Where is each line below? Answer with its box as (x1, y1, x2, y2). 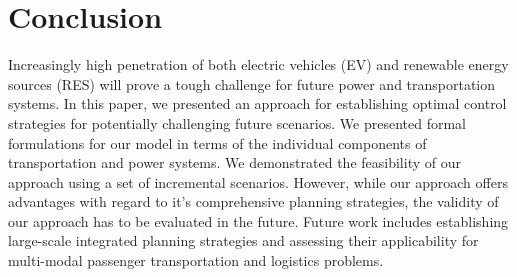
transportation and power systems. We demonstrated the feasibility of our (8, 152, 461, 173)
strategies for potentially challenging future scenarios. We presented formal (8, 112, 466, 133)
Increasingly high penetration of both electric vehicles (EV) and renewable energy (8, 54, 509, 75)
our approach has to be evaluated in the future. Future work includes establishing (8, 210, 509, 231)
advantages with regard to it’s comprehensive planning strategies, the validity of (8, 191, 499, 212)
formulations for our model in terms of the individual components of (8, 132, 427, 153)
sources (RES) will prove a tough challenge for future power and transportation (8, 73, 496, 94)
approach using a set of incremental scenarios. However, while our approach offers (8, 171, 508, 192)
